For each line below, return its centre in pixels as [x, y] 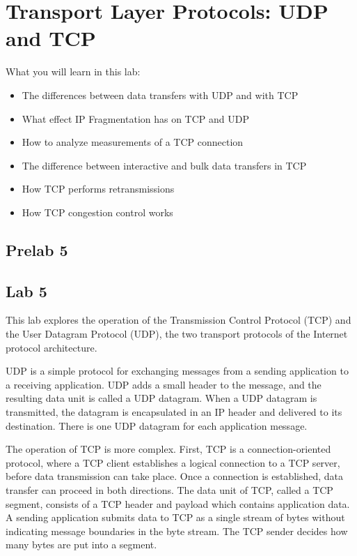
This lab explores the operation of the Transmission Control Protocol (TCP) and [178, 320]
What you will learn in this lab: [73, 72]
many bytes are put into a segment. [81, 544]
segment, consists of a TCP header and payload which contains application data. [178, 503]
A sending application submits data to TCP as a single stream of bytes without [175, 517]
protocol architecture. [51, 347]
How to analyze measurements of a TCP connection [133, 142]
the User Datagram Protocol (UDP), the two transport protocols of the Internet [177, 334]
